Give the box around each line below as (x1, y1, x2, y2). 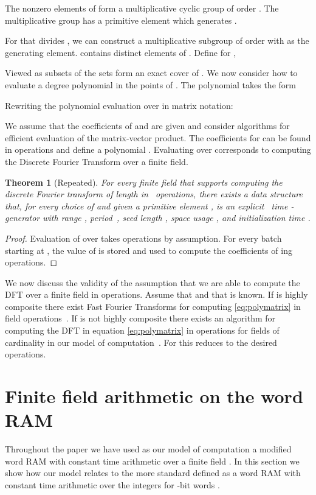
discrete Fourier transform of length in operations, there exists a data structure (5, 188, 303, 200)
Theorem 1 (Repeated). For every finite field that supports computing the (5, 175, 283, 188)
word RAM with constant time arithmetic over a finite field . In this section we (5, 454, 300, 467)
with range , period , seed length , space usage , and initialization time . (43, 211, 311, 224)
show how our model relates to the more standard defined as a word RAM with (5, 466, 301, 479)
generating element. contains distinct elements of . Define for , (5, 46, 236, 58)
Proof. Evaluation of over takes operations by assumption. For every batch (5, 231, 282, 244)
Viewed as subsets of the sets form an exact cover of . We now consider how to (5, 66, 298, 79)
